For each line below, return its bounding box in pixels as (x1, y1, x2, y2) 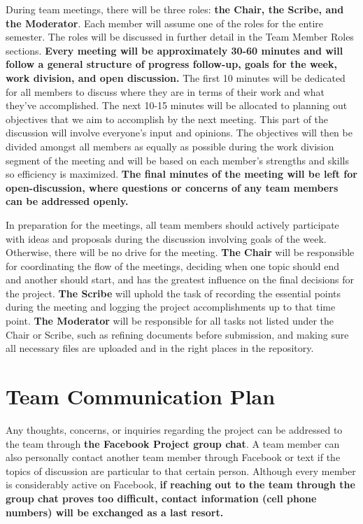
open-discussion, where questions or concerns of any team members (6, 180, 339, 194)
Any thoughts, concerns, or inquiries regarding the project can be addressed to (6, 422, 343, 437)
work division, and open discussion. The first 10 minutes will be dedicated (6, 70, 346, 85)
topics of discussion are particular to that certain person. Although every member (6, 463, 356, 478)
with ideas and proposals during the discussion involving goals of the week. (6, 231, 327, 246)
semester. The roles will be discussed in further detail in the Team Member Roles (6, 29, 354, 44)
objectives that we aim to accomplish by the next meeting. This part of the (6, 111, 329, 126)
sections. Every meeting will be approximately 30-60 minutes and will (6, 43, 343, 57)
